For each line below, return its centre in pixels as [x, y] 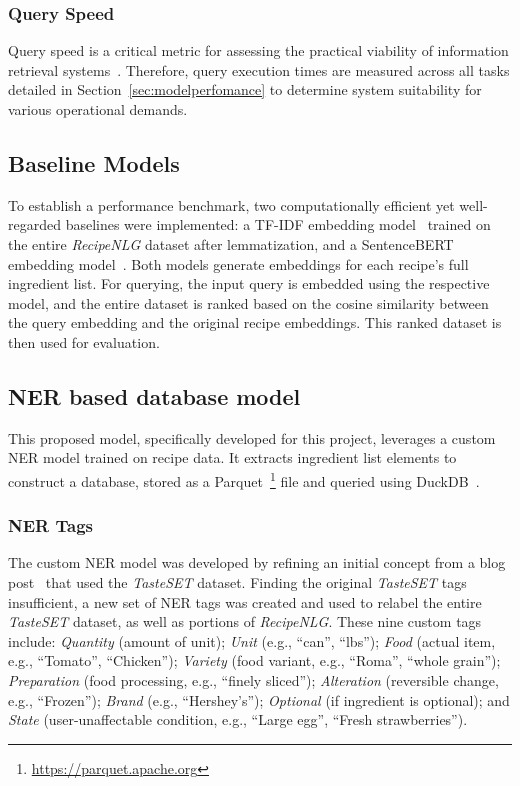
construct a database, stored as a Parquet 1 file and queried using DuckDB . [244, 479]
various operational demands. [98, 109]
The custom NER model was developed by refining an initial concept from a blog [257, 562]
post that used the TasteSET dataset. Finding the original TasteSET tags [237, 582]
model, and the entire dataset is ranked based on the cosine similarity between [248, 302]
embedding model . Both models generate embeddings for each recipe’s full [238, 263]
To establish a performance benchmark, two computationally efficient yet [231, 204]
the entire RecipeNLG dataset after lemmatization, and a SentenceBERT [231, 243]
